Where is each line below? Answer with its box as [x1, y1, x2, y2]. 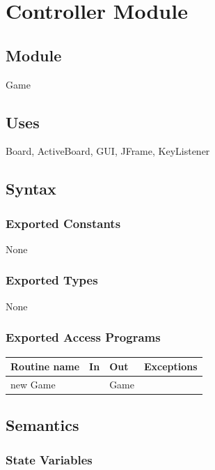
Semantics [6, 414, 79, 436]
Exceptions [144, 359, 198, 374]
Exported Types [6, 271, 98, 289]
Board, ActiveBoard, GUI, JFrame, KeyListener [6, 144, 210, 158]
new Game [10, 377, 56, 391]
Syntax [6, 178, 56, 199]
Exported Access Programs [6, 328, 161, 346]
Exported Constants [6, 214, 121, 232]
